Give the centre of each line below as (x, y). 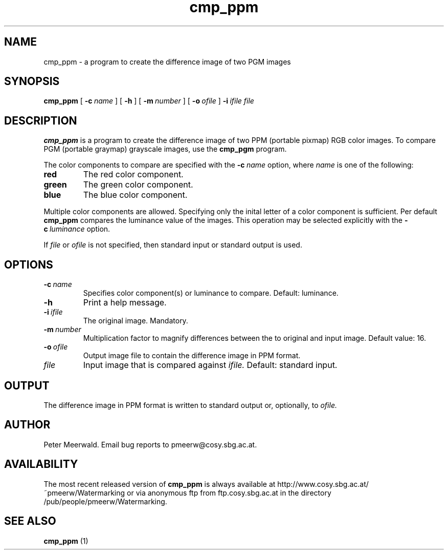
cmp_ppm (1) (66, 541)
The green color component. (138, 185)
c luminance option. (77, 229)
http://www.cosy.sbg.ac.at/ (323, 484)
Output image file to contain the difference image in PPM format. (192, 356)
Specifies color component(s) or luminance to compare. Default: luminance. (211, 293)
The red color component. (133, 175)
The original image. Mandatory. (136, 321)
